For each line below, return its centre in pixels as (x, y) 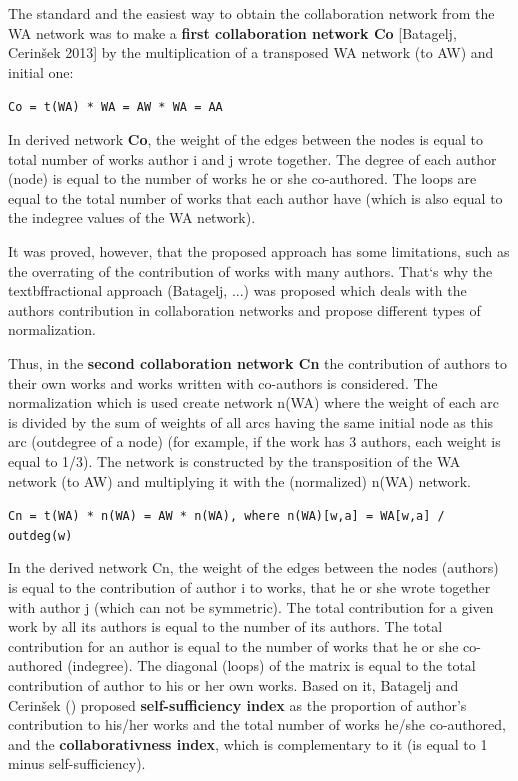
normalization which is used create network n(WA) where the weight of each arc (254, 402)
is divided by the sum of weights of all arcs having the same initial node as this (251, 421)
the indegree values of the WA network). (132, 217)
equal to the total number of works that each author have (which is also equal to (255, 197)
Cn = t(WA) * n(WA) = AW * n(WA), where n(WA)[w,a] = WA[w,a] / (226, 516)
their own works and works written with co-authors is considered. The (223, 382)
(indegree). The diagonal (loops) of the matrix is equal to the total (271, 665)
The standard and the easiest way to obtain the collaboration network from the (251, 13)
